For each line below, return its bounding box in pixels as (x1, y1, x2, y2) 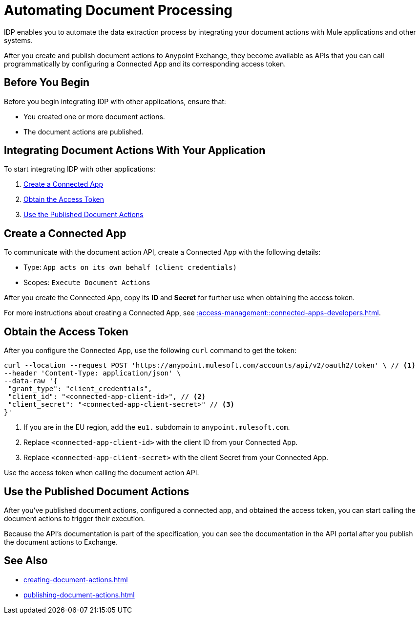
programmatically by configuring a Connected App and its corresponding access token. (4, 59, 286, 68)
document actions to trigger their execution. (4, 514, 145, 523)
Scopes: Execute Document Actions (23, 278, 150, 287)
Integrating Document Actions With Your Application (4, 144, 266, 157)
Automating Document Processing (4, 2, 233, 19)
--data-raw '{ (4, 377, 58, 385)
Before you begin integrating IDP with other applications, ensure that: (4, 97, 226, 106)
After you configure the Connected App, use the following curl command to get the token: (4, 346, 297, 355)
